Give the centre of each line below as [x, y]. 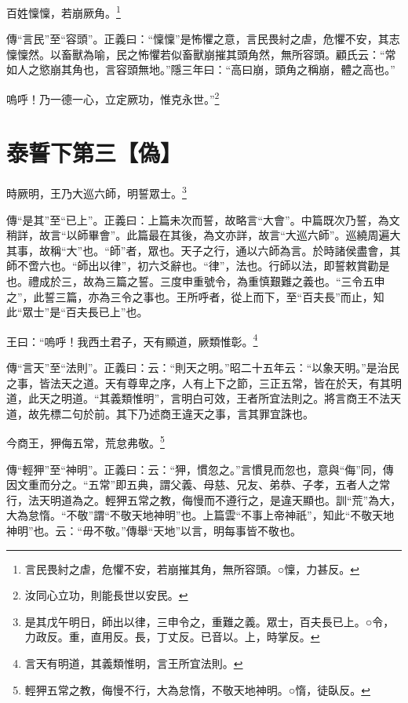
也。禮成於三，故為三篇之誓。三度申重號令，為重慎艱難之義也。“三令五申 [196, 281]
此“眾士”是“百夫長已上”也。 [77, 312]
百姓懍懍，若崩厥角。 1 [64, 11]
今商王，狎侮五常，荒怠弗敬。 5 [86, 442]
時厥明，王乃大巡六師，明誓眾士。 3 [97, 192]
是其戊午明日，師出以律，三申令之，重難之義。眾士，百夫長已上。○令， [209, 621]
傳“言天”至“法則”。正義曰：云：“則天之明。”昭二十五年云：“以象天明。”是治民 [203, 368]
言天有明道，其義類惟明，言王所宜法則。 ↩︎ [134, 663]
